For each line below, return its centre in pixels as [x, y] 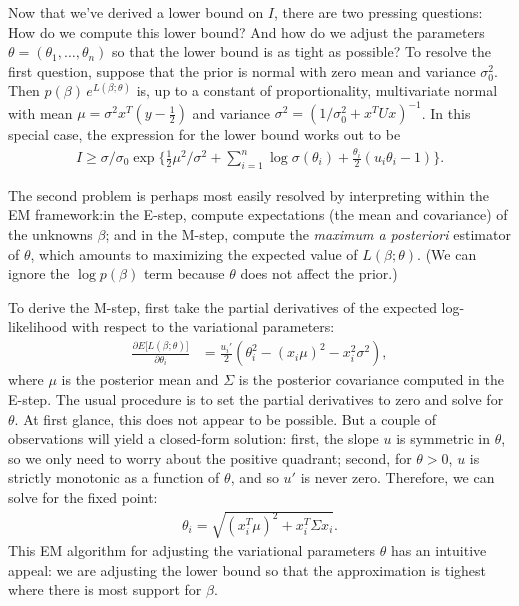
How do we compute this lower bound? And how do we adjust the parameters [246, 31]
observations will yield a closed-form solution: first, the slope [193, 438]
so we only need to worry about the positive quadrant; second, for [210, 457]
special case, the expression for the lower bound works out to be [204, 134]
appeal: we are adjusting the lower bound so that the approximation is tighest [247, 569]
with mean [40, 112]
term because [184, 273]
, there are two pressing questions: [378, 12]
